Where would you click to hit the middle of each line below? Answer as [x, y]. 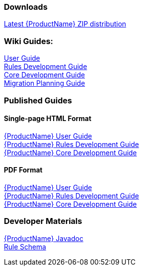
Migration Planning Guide [45, 83]
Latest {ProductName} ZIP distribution [65, 24]
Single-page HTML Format [48, 119]
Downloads [26, 7]
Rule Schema [25, 246]
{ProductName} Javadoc [44, 238]
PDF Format [23, 170]
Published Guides [38, 100]
